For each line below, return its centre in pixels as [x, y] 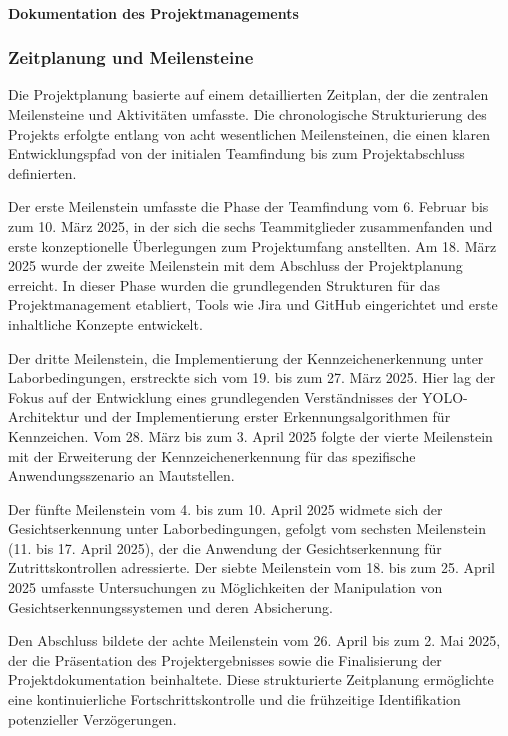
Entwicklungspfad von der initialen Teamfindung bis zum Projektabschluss [236, 153]
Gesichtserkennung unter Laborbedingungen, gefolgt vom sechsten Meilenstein [247, 528]
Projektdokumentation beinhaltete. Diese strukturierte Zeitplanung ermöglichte [251, 679]
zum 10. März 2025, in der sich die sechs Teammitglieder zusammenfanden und [250, 225]
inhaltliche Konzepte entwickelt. [105, 323]
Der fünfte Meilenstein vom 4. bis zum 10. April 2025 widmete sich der [225, 508]
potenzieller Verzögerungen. [92, 718]
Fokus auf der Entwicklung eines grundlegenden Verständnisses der [213, 396]
